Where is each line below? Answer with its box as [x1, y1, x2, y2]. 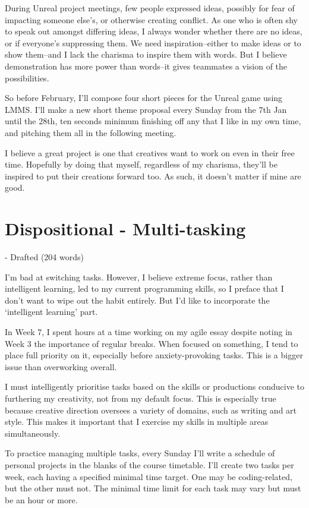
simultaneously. [5, 427, 61, 439]
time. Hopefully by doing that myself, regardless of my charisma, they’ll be [5, 158, 278, 171]
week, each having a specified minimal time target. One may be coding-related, [5, 470, 292, 482]
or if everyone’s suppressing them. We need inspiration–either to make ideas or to [5, 36, 301, 49]
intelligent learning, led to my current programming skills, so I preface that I [5, 282, 284, 295]
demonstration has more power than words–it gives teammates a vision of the [5, 59, 288, 72]
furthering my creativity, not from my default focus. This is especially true [5, 392, 276, 404]
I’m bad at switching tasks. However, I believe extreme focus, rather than [5, 270, 273, 283]
